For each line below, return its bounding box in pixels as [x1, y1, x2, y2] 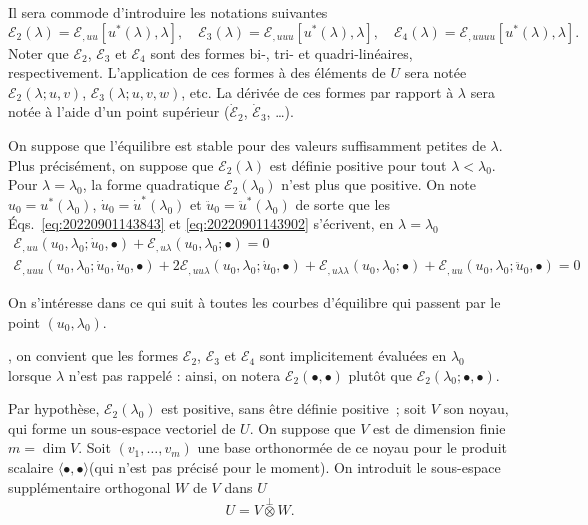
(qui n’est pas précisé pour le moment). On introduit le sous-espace [89, 457, 501, 478]
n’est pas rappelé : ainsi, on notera [68, 364, 281, 385]
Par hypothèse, [8, 398, 100, 419]
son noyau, [443, 398, 509, 419]
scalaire [8, 457, 54, 478]
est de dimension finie [373, 417, 506, 438]
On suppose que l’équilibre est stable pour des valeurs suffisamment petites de [8, 134, 486, 155]
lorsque [8, 364, 52, 385]
